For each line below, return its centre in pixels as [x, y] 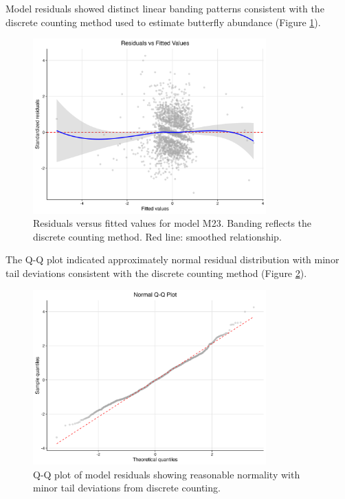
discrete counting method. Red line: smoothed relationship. [157, 236]
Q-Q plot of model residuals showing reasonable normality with [167, 474]
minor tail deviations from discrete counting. [127, 488]
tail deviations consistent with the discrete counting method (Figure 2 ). [156, 273]
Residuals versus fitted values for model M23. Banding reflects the [172, 223]
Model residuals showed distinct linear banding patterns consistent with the [165, 8]
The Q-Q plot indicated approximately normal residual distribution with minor [172, 259]
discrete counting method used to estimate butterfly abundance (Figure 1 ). [163, 22]
